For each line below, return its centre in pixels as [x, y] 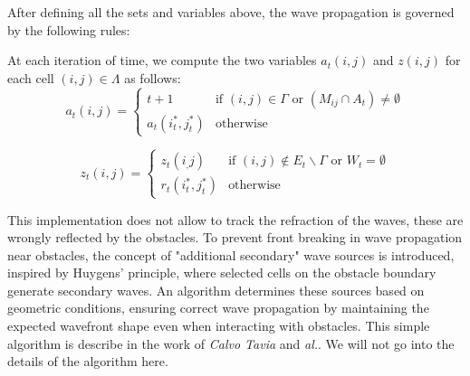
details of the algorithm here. [88, 361]
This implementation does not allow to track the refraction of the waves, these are [235, 219]
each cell [31, 77]
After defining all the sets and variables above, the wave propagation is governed [231, 12]
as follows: [153, 77]
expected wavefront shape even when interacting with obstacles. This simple [219, 326]
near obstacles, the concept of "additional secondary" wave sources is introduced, [231, 254]
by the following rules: [69, 29]
